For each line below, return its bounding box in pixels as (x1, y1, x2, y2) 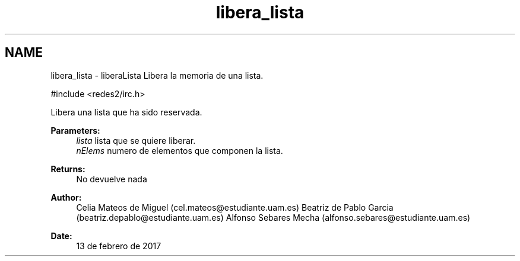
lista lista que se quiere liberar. (76, 135, 196, 146)
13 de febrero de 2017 (76, 240, 161, 251)
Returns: (50, 163, 85, 174)
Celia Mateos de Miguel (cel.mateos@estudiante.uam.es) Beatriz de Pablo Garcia (76, 202, 394, 212)
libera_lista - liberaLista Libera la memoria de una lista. (50, 70, 264, 80)
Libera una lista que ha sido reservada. (50, 107, 202, 117)
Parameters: (50, 125, 100, 136)
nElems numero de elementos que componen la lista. (76, 145, 283, 156)
